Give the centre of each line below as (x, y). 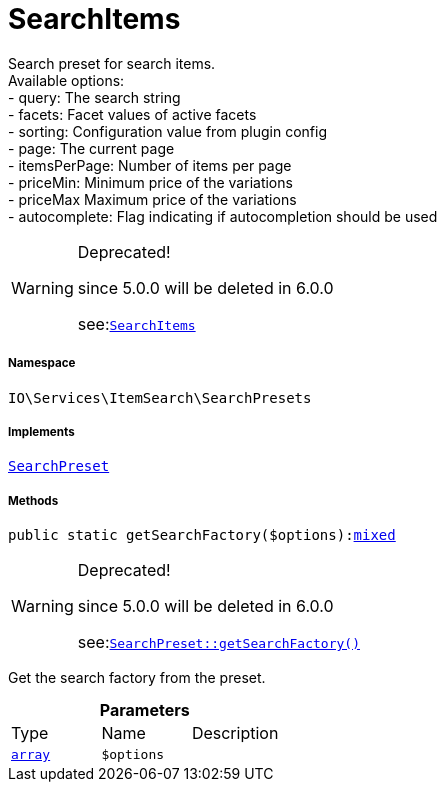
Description (235, 733)
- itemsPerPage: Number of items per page (150, 165)
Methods (33, 500)
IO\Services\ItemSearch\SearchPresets (160, 397)
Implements (41, 431)
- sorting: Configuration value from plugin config (167, 131)
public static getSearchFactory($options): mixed (202, 535)
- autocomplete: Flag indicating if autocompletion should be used (223, 216)
